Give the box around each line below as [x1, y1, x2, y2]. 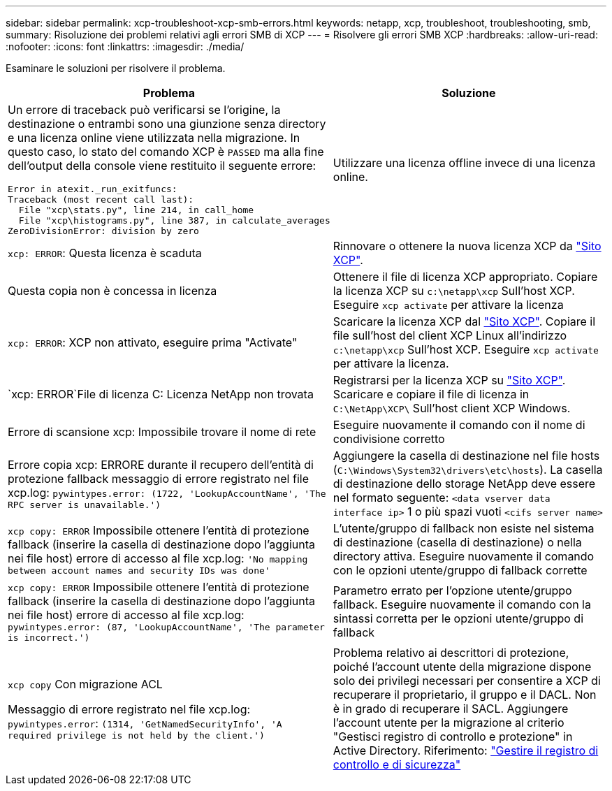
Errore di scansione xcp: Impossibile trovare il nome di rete [8, 425, 316, 439]
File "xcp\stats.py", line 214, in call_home [18, 205, 254, 215]
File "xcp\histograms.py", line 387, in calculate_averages [18, 215, 330, 226]
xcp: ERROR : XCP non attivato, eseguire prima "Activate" [8, 335, 298, 349]
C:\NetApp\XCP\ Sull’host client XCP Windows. [333, 401, 571, 415]
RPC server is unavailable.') [8, 499, 161, 510]
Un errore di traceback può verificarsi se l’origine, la [8, 103, 281, 117]
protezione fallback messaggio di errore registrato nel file [8, 471, 309, 486]
